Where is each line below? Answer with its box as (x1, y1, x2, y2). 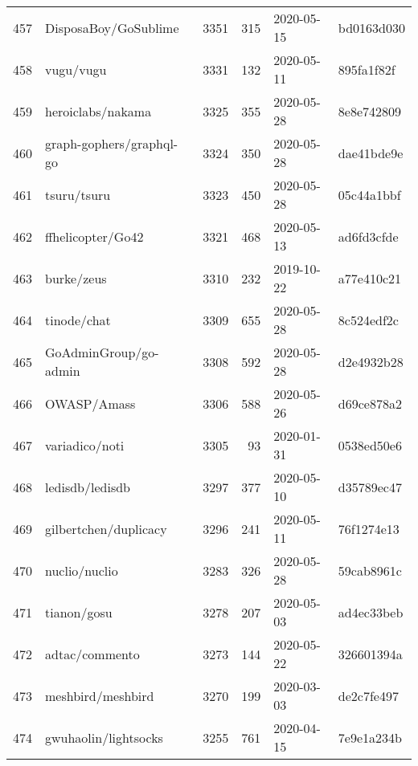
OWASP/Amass (45, 393, 136, 413)
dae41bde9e (338, 143, 404, 162)
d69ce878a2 (338, 393, 402, 413)
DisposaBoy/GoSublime (45, 18, 179, 37)
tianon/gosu (45, 602, 113, 621)
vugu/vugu (45, 59, 107, 79)
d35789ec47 (338, 477, 402, 496)
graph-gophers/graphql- (45, 134, 178, 153)
